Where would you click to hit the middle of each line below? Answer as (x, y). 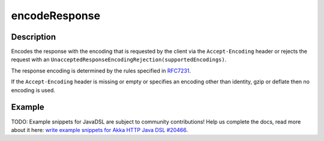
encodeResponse (56, 16)
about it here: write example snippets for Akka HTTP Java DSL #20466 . (100, 130)
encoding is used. (33, 90)
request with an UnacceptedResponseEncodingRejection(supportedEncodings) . (119, 59)
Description (34, 37)
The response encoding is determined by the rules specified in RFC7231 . (101, 70)
